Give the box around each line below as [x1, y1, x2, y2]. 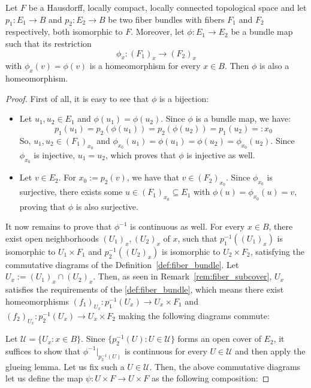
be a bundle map [231, 25, 293, 38]
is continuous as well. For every [130, 220, 245, 233]
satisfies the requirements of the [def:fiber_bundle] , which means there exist [5, 283, 284, 296]
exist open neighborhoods [5, 231, 99, 244]
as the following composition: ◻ [151, 372, 270, 384]
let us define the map [5, 372, 83, 384]
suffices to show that [5, 344, 81, 357]
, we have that [126, 171, 179, 184]
